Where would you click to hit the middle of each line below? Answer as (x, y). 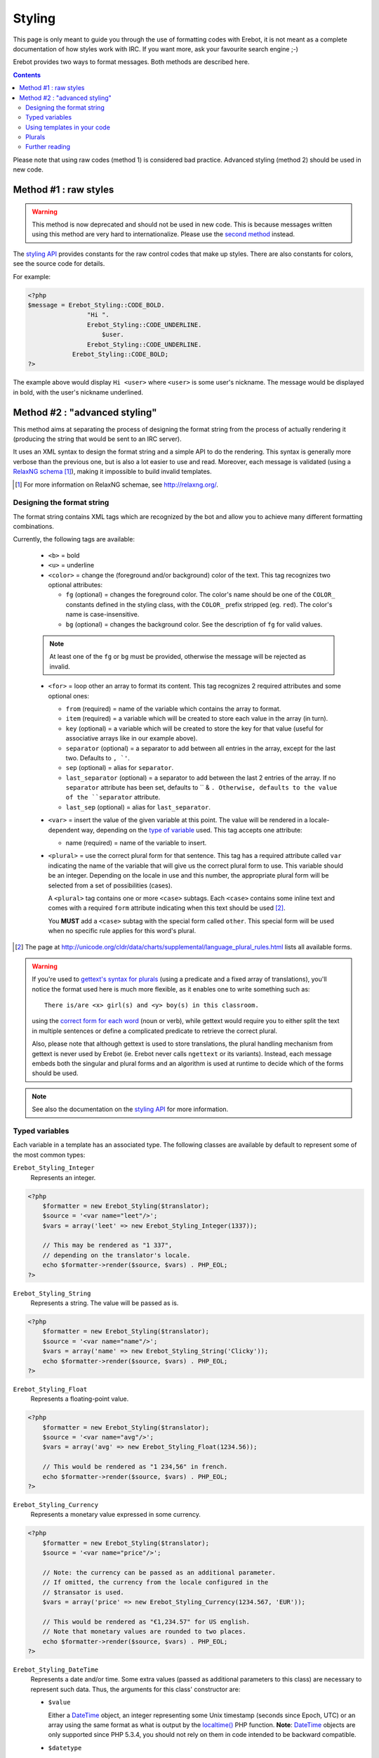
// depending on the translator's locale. (117, 1255)
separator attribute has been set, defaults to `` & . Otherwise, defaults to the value (201, 788)
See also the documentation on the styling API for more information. (130, 1109)
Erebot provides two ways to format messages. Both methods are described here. (131, 62)
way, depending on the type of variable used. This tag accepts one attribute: (192, 830)
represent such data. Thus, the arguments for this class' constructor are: (135, 1689)
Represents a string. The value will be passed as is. (105, 1303)
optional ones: (69, 695)
